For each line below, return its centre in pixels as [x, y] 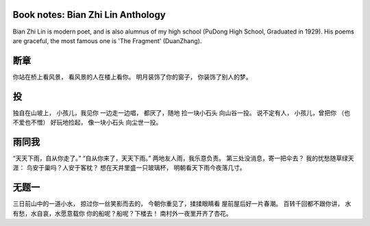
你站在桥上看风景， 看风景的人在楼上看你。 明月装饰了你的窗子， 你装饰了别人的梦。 [132, 77]
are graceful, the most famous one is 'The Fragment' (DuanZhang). [107, 40]
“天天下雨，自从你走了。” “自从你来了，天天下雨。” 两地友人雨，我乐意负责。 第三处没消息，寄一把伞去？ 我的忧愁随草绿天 [183, 158]
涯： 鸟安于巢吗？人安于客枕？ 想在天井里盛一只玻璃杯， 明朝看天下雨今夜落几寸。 [129, 168]
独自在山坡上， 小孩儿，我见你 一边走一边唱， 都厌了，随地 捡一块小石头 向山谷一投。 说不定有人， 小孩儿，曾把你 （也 [182, 112]
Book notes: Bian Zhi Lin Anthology [89, 15]
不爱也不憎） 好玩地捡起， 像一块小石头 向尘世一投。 [87, 123]
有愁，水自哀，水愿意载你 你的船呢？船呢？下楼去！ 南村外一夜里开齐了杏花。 [122, 213]
